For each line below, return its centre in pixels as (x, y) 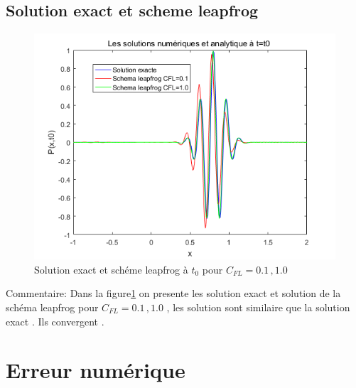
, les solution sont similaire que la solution (258, 307)
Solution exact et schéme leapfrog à (111, 269)
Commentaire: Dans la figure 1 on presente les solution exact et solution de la (173, 293)
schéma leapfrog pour (52, 307)
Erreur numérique (96, 370)
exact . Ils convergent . (55, 321)
